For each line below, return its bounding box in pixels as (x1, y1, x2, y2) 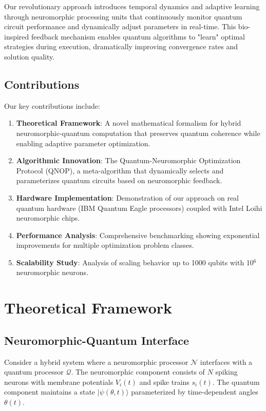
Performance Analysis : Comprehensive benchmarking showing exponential (16, 229, 260, 240)
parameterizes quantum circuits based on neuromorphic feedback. (16, 175, 222, 186)
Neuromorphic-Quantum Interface (4, 332, 189, 348)
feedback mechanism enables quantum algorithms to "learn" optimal (31, 31, 245, 42)
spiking (215, 366, 238, 377)
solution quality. (4, 51, 55, 62)
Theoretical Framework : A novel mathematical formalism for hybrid (16, 118, 241, 128)
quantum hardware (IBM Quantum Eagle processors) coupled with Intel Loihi (16, 202, 262, 213)
